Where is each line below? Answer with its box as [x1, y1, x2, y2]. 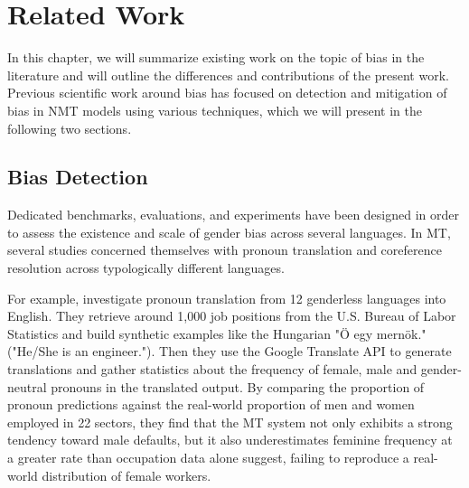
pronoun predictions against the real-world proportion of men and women [7, 395, 415, 414]
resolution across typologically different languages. [7, 258, 285, 277]
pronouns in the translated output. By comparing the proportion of [51, 377, 425, 396]
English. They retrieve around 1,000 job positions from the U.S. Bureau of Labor [7, 306, 456, 325]
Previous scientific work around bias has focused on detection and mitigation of [7, 83, 447, 102]
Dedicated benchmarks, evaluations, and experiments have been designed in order [7, 205, 459, 224]
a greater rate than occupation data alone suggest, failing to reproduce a [7, 448, 409, 467]
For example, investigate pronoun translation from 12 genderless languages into [7, 288, 446, 307]
